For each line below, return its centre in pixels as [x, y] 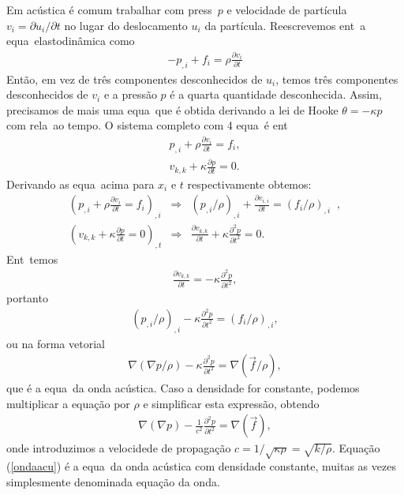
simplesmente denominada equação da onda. [113, 481]
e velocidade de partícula [287, 9]
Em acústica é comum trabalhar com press [109, 9]
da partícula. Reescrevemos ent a [285, 25]
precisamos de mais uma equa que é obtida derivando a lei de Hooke [172, 109]
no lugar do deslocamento [126, 25]
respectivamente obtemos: [249, 184]
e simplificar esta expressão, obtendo [231, 403]
